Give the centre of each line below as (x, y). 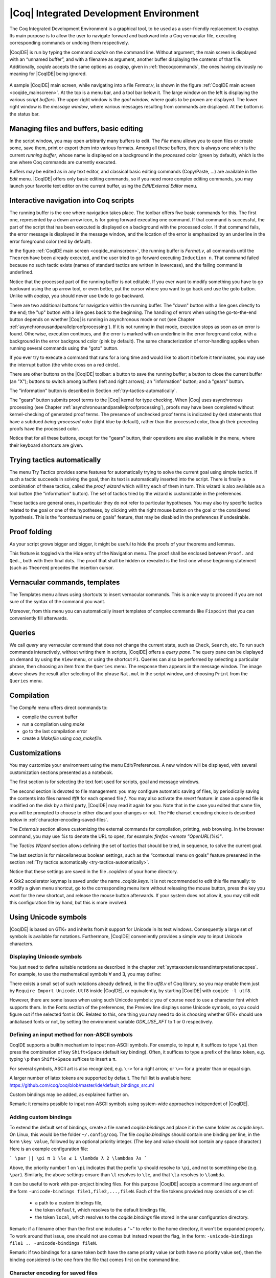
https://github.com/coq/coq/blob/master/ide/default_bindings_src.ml (82, 1085)
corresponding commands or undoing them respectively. (69, 43)
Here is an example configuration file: (49, 1149)
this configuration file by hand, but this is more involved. (68, 903)
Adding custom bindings (41, 1117)
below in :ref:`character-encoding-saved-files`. (59, 820)
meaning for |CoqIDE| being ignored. (48, 74)
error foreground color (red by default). (51, 241)
